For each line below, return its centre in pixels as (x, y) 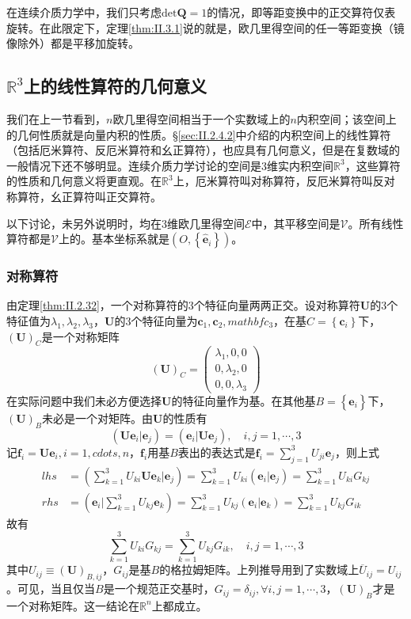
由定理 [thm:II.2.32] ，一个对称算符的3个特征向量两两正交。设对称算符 (183, 305)
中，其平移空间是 (296, 223)
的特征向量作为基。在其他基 (244, 400)
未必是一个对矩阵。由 (98, 418)
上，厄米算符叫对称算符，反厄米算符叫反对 (284, 181)
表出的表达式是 (217, 452)
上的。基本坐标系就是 (114, 239)
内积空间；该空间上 (346, 118)
